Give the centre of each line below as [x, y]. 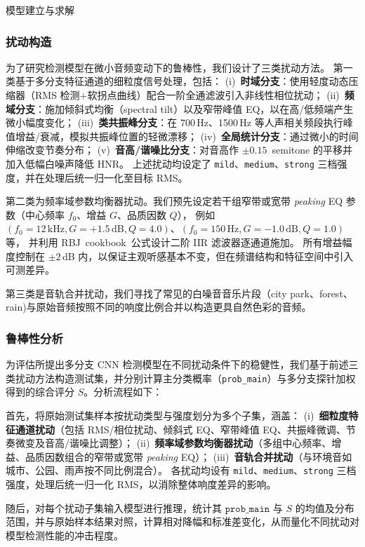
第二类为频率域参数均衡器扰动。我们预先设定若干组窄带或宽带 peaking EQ [174, 201]
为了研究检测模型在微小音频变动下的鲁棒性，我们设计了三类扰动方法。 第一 [179, 67]
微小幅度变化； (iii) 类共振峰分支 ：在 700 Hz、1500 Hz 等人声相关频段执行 [174, 122]
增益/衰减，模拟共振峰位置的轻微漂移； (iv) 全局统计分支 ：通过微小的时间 [187, 136]
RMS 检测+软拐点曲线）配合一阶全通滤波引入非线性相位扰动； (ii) [187, 95]
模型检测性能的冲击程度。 [65, 535]
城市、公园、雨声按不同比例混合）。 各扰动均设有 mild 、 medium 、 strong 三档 [181, 470]
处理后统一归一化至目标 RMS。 [116, 177]
